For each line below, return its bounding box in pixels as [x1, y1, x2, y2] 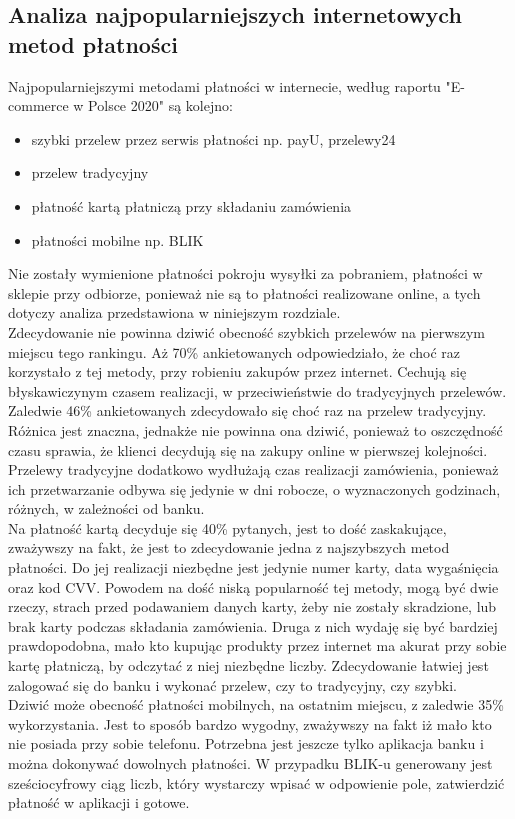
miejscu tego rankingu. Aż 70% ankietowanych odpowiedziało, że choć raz [8, 341, 461, 362]
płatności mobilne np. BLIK [31, 229, 204, 250]
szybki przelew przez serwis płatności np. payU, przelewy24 [31, 128, 396, 149]
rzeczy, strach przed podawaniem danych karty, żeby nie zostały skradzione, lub [8, 596, 497, 617]
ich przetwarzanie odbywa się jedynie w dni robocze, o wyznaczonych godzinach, [8, 478, 501, 499]
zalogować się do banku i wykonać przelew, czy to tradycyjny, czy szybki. [8, 674, 457, 695]
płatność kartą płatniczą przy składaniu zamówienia [31, 195, 352, 216]
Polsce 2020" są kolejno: [88, 95, 233, 116]
